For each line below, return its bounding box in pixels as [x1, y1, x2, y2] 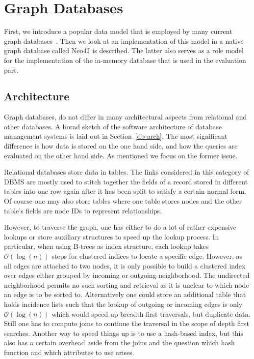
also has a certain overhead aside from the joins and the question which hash [4, 337, 235, 348]
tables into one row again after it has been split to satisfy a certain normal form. [4, 186, 247, 196]
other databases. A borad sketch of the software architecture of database [4, 121, 222, 131]
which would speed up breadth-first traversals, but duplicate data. [51, 308, 251, 319]
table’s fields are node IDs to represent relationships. [4, 205, 162, 215]
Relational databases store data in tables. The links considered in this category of [4, 167, 249, 177]
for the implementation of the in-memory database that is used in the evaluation [4, 55, 246, 65]
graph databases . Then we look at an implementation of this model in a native [4, 35, 244, 46]
